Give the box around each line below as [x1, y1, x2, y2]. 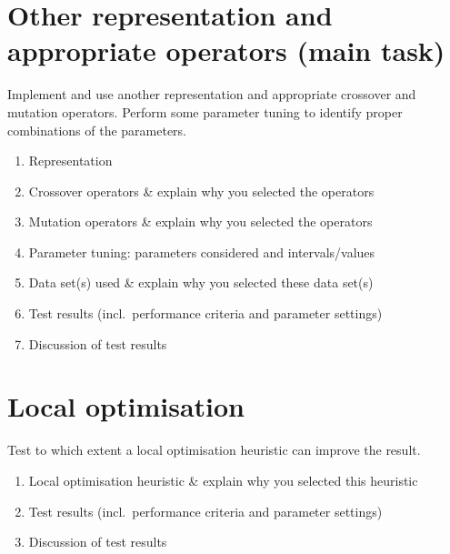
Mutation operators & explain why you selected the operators [28, 212, 373, 231]
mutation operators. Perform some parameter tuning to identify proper [7, 102, 403, 121]
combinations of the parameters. [7, 120, 187, 139]
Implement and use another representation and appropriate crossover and [7, 85, 416, 104]
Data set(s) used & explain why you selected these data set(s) [28, 273, 374, 292]
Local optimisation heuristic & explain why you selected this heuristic [28, 470, 418, 489]
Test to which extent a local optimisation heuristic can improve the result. [7, 440, 421, 459]
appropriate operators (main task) [7, 32, 445, 69]
